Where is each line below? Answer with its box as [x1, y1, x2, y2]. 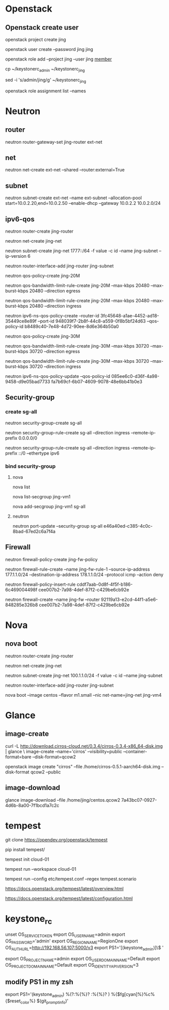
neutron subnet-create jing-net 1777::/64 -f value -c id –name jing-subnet [5, 248, 158, 254]
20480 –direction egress [29, 288, 81, 294]
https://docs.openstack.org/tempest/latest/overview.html [5, 885, 124, 891]
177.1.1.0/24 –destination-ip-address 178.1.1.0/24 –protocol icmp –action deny [5, 571, 164, 578]
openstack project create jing [5, 36, 67, 42]
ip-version [5, 253, 27, 259]
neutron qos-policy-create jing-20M [5, 273, 80, 279]
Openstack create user [5, 23, 79, 32]
